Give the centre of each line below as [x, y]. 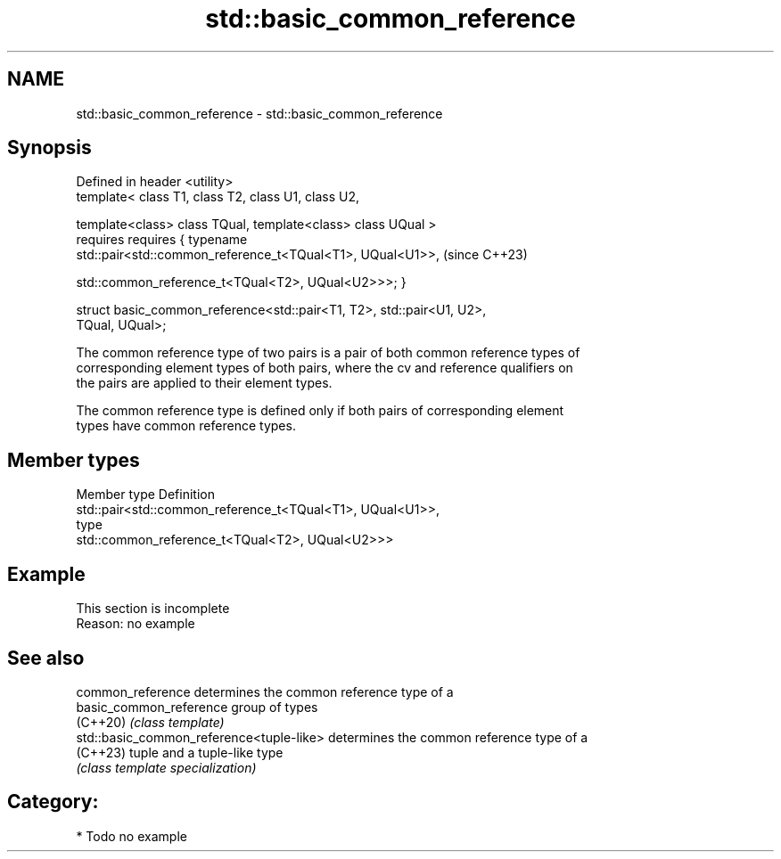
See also [46, 658]
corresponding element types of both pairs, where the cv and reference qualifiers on [325, 368]
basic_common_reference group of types [197, 707]
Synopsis [49, 148]
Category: [53, 802]
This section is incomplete [153, 609]
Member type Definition [145, 495]
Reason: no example [136, 624]
